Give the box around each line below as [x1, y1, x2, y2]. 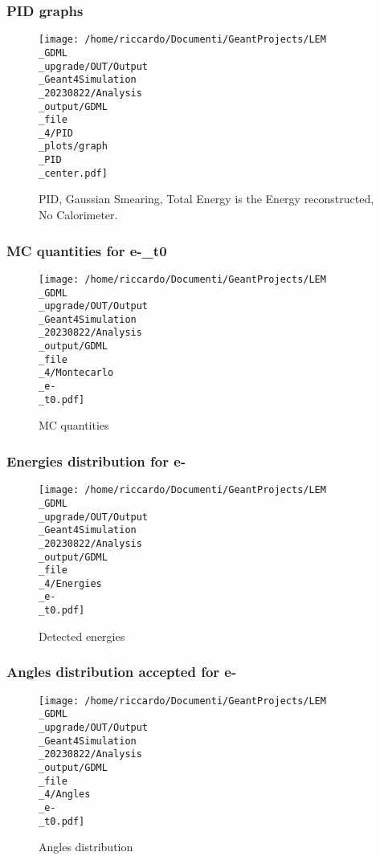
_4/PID [39, 127, 73, 139]
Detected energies [39, 627, 125, 644]
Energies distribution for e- [6, 450, 186, 471]
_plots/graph [39, 141, 108, 153]
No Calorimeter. [39, 206, 118, 223]
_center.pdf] [39, 167, 108, 179]
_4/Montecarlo [39, 367, 114, 379]
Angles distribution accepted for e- [6, 662, 237, 682]
